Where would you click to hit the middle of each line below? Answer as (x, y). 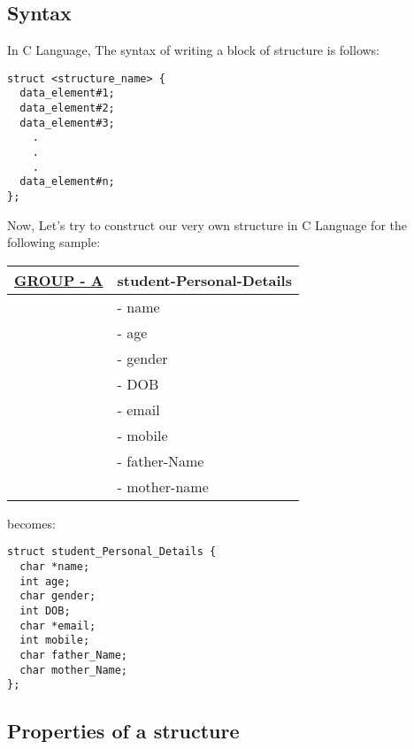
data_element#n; (67, 182)
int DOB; (45, 611)
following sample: (54, 242)
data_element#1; (67, 93)
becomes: (31, 523)
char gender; (58, 596)
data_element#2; (67, 108)
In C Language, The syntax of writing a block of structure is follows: (194, 50)
